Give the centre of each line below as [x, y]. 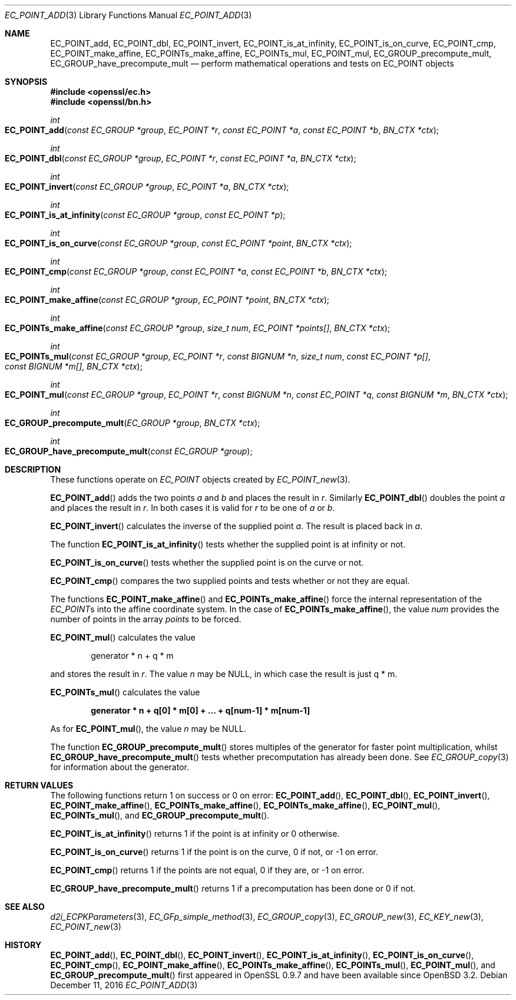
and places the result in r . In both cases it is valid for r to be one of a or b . [193, 508]
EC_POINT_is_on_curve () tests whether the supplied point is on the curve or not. [207, 562]
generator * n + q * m [132, 656]
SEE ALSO [25, 907]
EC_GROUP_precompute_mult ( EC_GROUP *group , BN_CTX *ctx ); [133, 423]
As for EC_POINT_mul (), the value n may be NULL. [148, 729]
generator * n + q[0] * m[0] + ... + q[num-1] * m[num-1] [201, 710]
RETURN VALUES [39, 785]
